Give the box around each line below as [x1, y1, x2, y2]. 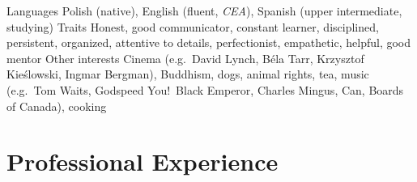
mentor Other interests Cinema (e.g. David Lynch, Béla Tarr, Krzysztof [6, 49, 364, 66]
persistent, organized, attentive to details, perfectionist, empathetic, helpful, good [6, 34, 411, 51]
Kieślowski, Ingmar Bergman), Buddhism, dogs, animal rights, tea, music [6, 66, 369, 83]
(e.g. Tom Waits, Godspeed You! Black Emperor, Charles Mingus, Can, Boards [6, 81, 404, 98]
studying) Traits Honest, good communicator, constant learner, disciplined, [6, 18, 379, 35]
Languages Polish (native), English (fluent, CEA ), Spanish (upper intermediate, [6, 2, 402, 19]
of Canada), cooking [6, 97, 107, 114]
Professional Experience [6, 145, 279, 178]
